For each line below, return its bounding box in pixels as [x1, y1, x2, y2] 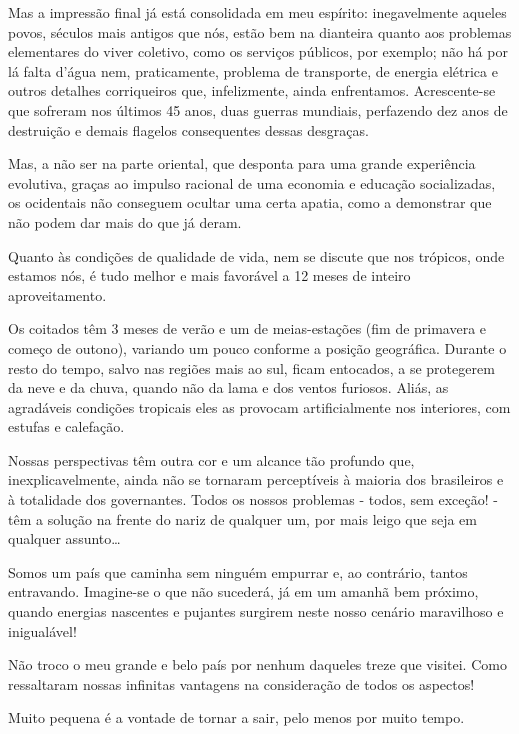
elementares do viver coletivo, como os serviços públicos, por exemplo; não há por [8, 41, 508, 62]
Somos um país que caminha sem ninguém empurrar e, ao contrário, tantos [8, 561, 468, 582]
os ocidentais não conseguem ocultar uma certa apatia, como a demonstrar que [8, 192, 492, 213]
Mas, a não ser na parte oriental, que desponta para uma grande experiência [8, 153, 476, 174]
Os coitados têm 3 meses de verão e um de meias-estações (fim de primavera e [8, 318, 487, 339]
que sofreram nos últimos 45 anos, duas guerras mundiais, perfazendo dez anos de [8, 99, 508, 120]
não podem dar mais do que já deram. [8, 211, 242, 232]
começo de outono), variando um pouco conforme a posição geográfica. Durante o [8, 337, 507, 358]
